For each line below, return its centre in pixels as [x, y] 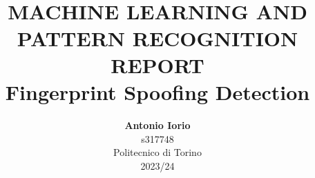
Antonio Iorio [157, 125]
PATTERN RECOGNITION [157, 38]
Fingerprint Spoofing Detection [157, 92]
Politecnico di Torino [157, 152]
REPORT [157, 65]
